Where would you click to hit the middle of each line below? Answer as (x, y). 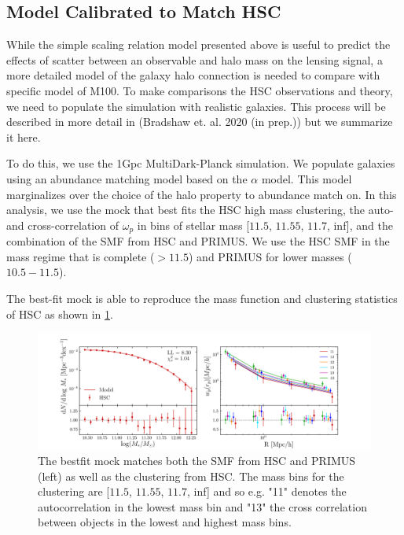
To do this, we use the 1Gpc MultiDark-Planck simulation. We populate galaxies (201, 163)
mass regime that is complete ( (81, 256)
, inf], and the (360, 225)
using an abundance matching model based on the (127, 178)
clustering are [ (74, 491)
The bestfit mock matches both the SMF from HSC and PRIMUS (197, 460)
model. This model (307, 178)
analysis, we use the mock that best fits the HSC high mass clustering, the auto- (200, 210)
